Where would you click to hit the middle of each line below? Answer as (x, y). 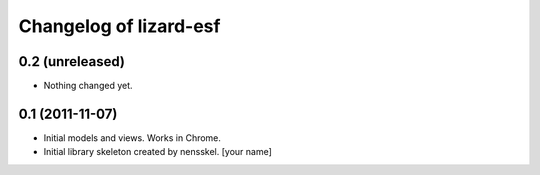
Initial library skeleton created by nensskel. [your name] (157, 152)
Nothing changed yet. (88, 86)
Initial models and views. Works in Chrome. (132, 137)
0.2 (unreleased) (71, 61)
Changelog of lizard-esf (119, 26)
